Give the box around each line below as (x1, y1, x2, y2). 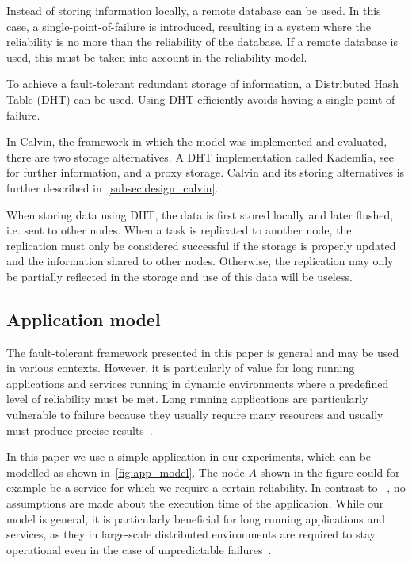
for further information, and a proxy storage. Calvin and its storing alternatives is (6, 164, 405, 181)
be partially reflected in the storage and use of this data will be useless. (6, 268, 353, 284)
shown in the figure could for (260, 463, 400, 480)
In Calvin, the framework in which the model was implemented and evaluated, (6, 133, 387, 150)
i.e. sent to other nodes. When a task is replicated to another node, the (6, 222, 352, 238)
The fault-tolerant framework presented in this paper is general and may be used (6, 344, 399, 360)
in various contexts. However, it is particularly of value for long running (6, 359, 355, 376)
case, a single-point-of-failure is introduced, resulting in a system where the (6, 17, 371, 34)
